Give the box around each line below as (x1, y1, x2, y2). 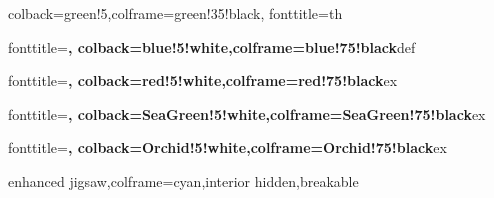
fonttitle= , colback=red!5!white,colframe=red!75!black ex (8, 70, 398, 91)
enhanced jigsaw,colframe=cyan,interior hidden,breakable (8, 170, 359, 191)
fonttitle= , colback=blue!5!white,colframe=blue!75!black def (8, 36, 416, 57)
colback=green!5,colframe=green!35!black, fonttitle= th (8, 3, 343, 23)
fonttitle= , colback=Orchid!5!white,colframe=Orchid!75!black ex (8, 137, 447, 158)
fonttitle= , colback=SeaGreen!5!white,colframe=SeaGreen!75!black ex (8, 103, 486, 124)
